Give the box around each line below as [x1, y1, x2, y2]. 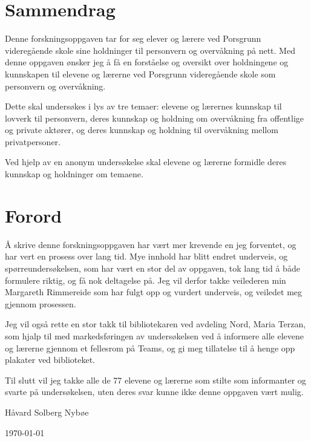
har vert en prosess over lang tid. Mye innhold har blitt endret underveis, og [5, 250, 288, 263]
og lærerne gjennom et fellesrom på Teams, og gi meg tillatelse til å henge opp [5, 341, 295, 354]
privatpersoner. [5, 135, 61, 148]
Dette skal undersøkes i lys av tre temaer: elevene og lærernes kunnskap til [5, 100, 282, 113]
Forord [5, 203, 62, 227]
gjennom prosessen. [5, 297, 76, 310]
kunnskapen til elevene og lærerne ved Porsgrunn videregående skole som [5, 67, 276, 80]
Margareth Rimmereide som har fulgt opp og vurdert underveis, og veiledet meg [5, 286, 303, 298]
